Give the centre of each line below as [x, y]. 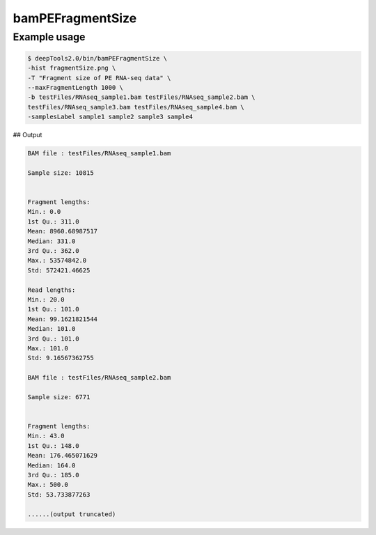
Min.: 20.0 [46, 299]
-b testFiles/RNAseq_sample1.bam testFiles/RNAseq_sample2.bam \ [141, 97]
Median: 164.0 [52, 465]
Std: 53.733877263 [59, 494]
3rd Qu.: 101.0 [53, 339]
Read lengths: [52, 290]
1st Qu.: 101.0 [53, 309]
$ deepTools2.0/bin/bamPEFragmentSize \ [97, 58]
